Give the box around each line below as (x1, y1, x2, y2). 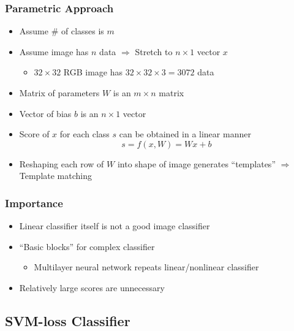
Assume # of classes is (19, 25, 104, 37)
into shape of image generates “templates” (117, 157, 276, 170)
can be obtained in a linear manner (119, 127, 251, 140)
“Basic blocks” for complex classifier (19, 240, 155, 253)
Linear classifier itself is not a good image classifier (19, 219, 210, 232)
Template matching (19, 169, 92, 182)
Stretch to (135, 45, 173, 58)
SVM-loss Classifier (5, 311, 130, 330)
